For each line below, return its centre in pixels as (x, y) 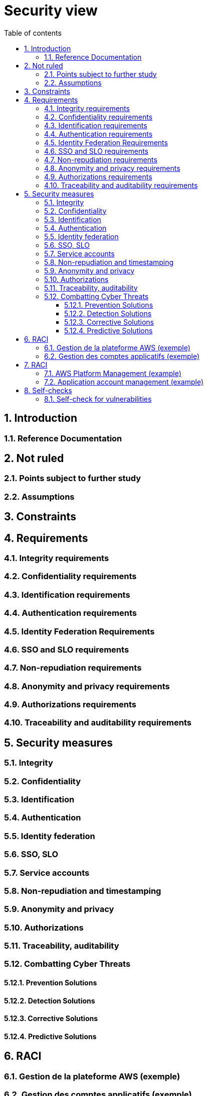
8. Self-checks (48, 390)
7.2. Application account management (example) (124, 382)
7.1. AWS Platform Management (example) (113, 373)
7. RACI (36, 364)
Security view (51, 11)
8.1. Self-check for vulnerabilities (98, 399)
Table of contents (33, 33)
